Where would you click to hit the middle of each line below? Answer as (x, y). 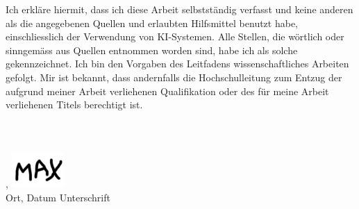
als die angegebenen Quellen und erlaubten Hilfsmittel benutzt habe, (152, 23)
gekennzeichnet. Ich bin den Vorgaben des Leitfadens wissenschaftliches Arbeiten (177, 64)
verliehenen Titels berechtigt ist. (74, 104)
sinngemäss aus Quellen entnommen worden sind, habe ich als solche (152, 50)
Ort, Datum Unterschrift (58, 197)
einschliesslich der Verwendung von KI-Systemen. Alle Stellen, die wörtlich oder (175, 36)
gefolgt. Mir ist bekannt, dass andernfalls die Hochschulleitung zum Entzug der (174, 77)
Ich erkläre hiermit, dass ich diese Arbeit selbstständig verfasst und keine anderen (179, 9)
